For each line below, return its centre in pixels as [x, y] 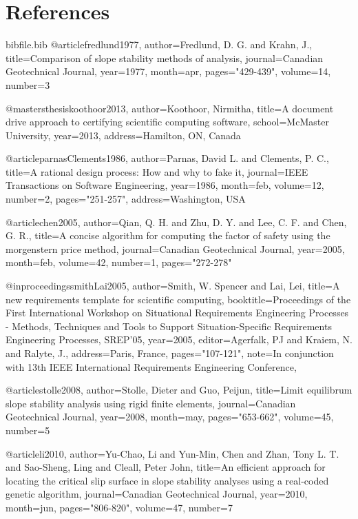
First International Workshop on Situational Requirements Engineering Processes [177, 313]
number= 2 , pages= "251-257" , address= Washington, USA [126, 199]
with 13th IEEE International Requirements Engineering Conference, [151, 366]
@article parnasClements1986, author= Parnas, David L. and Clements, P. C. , [167, 158]
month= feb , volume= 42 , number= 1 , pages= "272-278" [119, 262]
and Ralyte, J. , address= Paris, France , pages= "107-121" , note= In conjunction [170, 353]
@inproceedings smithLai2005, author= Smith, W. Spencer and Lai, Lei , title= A [173, 286]
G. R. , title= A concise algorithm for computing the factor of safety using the [168, 235]
